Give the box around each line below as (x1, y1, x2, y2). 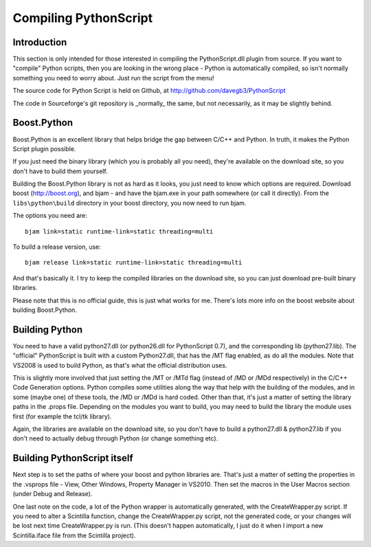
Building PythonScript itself (12, 452, 133, 464)
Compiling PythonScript (12, 10, 153, 25)
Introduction (12, 36, 67, 48)
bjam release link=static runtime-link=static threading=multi (25, 258, 243, 267)
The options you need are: (12, 212, 87, 220)
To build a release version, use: (12, 243, 101, 251)
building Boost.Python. (12, 306, 77, 314)
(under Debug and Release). (12, 490, 93, 498)
